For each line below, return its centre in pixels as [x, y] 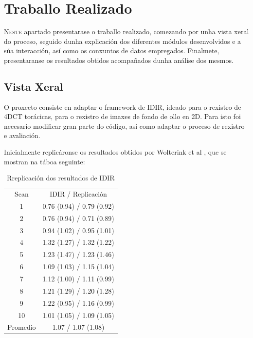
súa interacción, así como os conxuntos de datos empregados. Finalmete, [112, 50]
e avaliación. [22, 135]
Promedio [22, 327]
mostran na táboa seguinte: [45, 161]
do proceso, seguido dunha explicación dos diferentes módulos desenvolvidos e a [123, 41]
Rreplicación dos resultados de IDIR [61, 178]
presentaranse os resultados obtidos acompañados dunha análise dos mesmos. [119, 60]
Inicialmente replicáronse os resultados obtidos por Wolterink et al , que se [115, 152]
